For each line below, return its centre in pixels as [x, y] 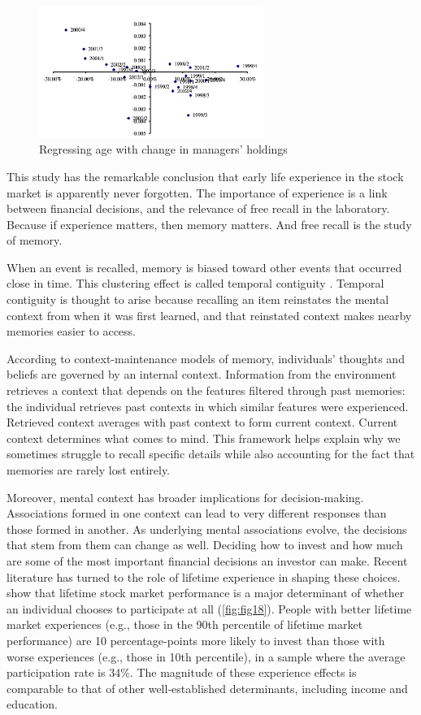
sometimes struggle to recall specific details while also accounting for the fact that [211, 454]
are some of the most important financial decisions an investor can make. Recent [207, 560]
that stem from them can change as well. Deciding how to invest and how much [205, 545]
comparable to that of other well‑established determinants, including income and [207, 688]
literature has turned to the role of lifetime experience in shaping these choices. [204, 576]
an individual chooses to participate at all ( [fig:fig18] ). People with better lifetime [209, 608]
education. [33, 704]
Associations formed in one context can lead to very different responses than [197, 513]
